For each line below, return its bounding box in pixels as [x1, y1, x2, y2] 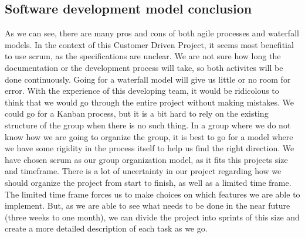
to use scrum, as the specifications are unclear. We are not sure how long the [5, 50, 281, 62]
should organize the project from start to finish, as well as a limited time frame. [5, 176, 292, 188]
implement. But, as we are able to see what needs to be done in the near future [5, 199, 290, 212]
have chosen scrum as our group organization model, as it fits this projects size [5, 153, 288, 165]
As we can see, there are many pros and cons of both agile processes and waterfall [5, 27, 299, 39]
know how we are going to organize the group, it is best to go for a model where [5, 130, 293, 142]
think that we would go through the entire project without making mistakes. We [5, 96, 294, 108]
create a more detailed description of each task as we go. [5, 222, 208, 234]
